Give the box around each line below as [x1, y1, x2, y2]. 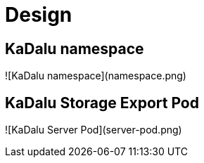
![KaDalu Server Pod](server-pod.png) [5, 124, 182, 136]
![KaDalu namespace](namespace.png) [5, 70, 186, 82]
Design [5, 3, 72, 27]
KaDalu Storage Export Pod [5, 93, 199, 112]
